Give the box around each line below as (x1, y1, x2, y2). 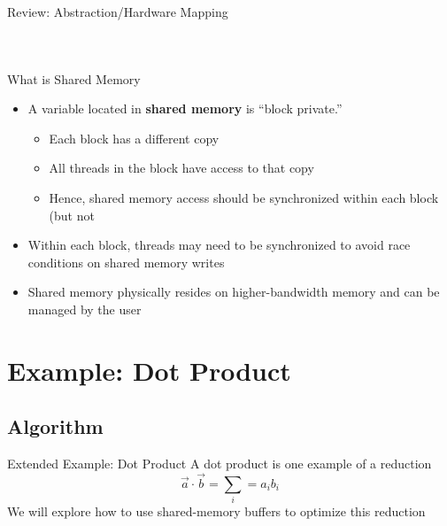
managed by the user (27, 299, 142, 318)
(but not (49, 205, 95, 224)
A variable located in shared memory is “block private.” (27, 99, 343, 118)
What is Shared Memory (7, 69, 141, 88)
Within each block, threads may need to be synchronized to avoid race (27, 236, 411, 254)
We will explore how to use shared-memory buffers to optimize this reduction (7, 502, 426, 521)
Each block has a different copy (49, 128, 220, 147)
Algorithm (7, 413, 104, 440)
